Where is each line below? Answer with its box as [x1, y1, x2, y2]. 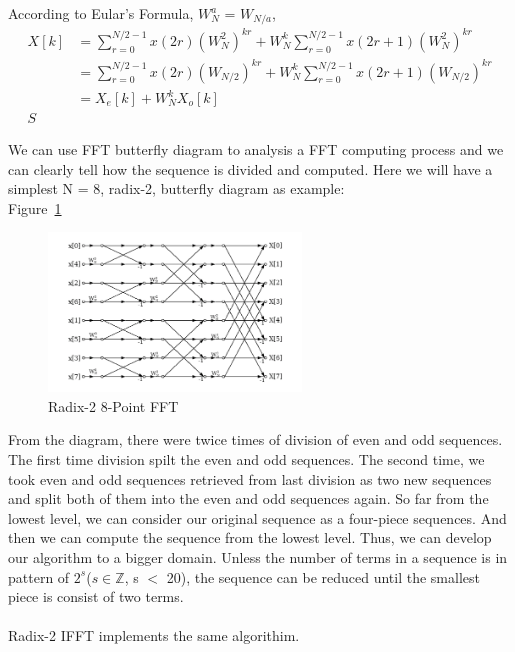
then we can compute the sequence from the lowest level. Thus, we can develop [8, 527, 492, 548]
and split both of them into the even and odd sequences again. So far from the [8, 488, 489, 509]
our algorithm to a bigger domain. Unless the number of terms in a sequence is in [8, 547, 508, 568]
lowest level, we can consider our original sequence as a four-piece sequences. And [8, 507, 507, 528]
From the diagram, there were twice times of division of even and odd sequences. [8, 429, 503, 450]
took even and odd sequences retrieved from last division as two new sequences [8, 468, 492, 489]
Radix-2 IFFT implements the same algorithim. [8, 625, 300, 646]
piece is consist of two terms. [8, 586, 184, 607]
